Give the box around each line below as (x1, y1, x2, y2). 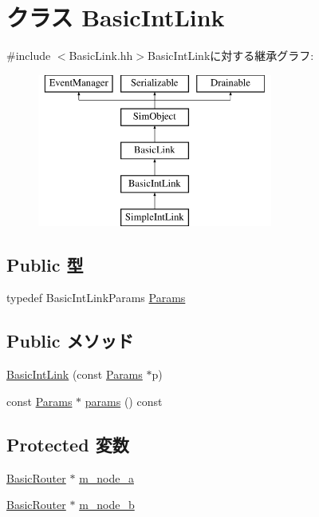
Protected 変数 (6, 431, 129, 456)
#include (6, 47, 51, 64)
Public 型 (6, 252, 84, 276)
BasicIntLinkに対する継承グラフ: (148, 47, 314, 64)
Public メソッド (6, 328, 134, 353)
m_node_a (79, 469, 134, 486)
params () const (85, 392, 163, 409)
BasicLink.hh (69, 47, 133, 64)
